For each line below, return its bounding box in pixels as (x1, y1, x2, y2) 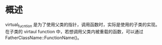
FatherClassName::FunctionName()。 (5, 35, 82, 41)
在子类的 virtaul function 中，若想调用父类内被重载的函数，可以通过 (5, 28, 144, 34)
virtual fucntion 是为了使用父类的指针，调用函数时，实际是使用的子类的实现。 (5, 22, 161, 28)
